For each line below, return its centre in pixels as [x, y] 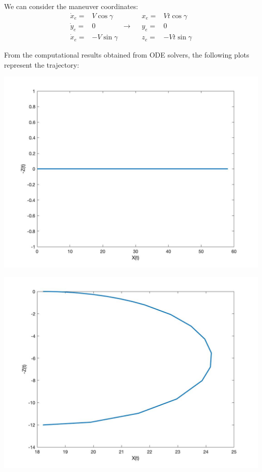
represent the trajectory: [42, 64]
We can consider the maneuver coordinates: [71, 6]
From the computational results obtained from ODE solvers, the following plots [127, 55]
